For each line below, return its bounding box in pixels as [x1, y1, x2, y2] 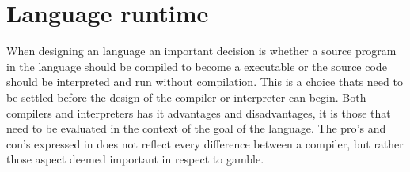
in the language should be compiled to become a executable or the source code [6, 58, 387, 74]
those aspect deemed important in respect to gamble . [6, 151, 264, 167]
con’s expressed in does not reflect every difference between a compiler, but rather [6, 135, 404, 151]
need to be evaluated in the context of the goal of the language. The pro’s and [6, 120, 386, 136]
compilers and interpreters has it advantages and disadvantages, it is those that [6, 104, 391, 121]
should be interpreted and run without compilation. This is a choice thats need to [6, 73, 403, 90]
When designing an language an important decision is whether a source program [6, 43, 397, 59]
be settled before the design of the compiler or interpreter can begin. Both [6, 88, 366, 105]
